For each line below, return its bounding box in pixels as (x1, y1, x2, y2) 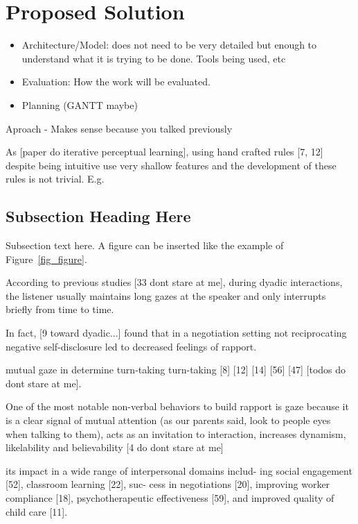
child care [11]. (6, 504, 68, 518)
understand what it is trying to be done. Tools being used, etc (21, 51, 286, 65)
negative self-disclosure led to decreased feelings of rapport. (6, 339, 257, 353)
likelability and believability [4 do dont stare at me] (6, 440, 224, 455)
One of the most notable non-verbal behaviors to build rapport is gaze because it (6, 399, 349, 414)
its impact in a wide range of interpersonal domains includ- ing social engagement (6, 463, 352, 477)
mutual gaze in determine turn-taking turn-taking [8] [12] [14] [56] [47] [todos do (6, 362, 346, 377)
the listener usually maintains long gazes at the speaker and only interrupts (6, 288, 326, 303)
